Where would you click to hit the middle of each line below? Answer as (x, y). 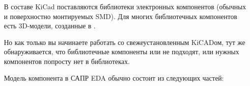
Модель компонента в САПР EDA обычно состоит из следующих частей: (114, 77)
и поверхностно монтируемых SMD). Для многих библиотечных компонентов (121, 16)
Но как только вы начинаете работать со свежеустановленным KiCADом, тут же (125, 42)
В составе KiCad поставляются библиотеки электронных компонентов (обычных (125, 6)
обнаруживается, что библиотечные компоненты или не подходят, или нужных (122, 52)
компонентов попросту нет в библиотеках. (67, 61)
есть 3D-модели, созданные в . (50, 26)
